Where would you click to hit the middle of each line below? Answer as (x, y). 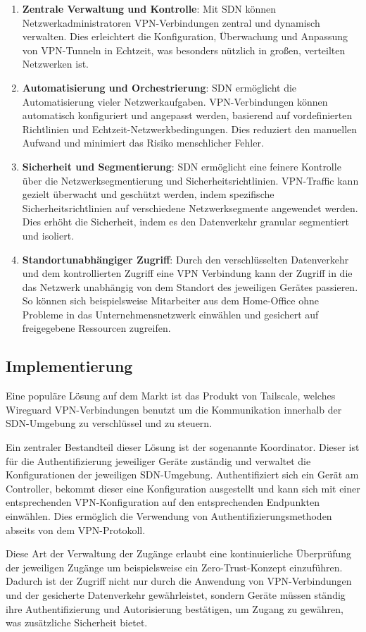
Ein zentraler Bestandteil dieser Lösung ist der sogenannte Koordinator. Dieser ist (183, 447)
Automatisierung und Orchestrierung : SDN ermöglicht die (159, 87)
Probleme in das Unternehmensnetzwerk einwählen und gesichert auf (170, 314)
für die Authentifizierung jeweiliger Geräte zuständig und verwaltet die (158, 460)
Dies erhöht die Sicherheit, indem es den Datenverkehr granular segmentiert (185, 222)
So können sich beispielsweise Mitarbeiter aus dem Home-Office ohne (170, 300)
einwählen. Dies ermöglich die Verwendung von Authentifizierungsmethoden (169, 516)
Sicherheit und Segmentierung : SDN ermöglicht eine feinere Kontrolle (182, 166)
